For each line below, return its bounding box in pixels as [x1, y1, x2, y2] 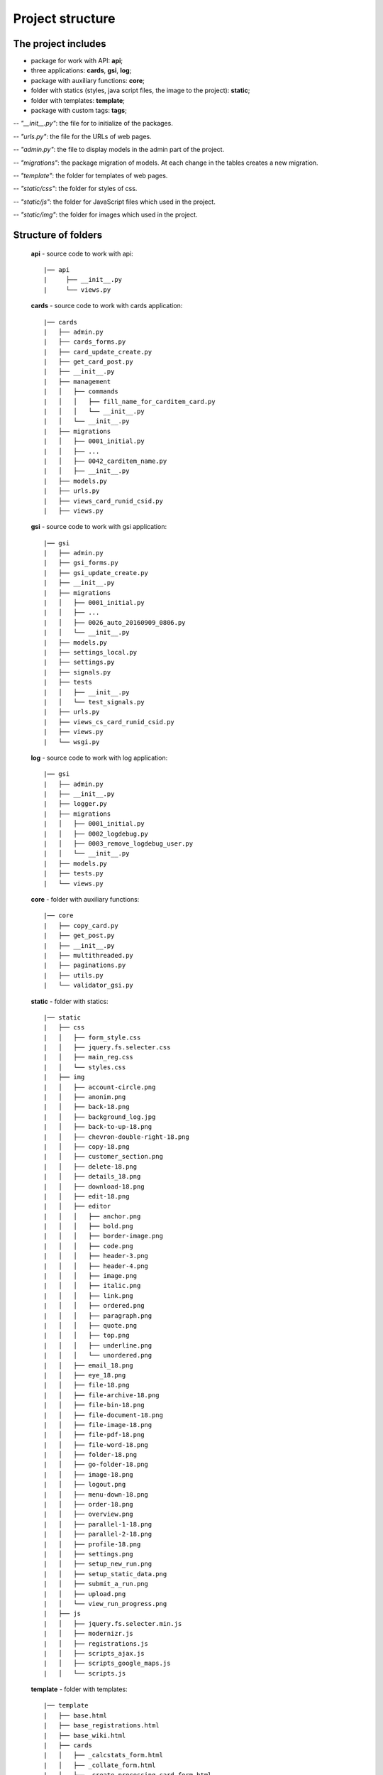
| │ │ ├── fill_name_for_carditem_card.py [43, 398, 216, 405]
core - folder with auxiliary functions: [30, 895, 140, 903]
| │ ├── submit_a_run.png [43, 1580, 149, 1588]
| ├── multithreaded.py [43, 951, 134, 959]
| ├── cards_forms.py [43, 338, 126, 346]
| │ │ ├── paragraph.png [43, 1311, 152, 1320]
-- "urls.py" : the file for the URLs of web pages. [13, 132, 152, 141]
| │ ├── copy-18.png [43, 1142, 130, 1150]
